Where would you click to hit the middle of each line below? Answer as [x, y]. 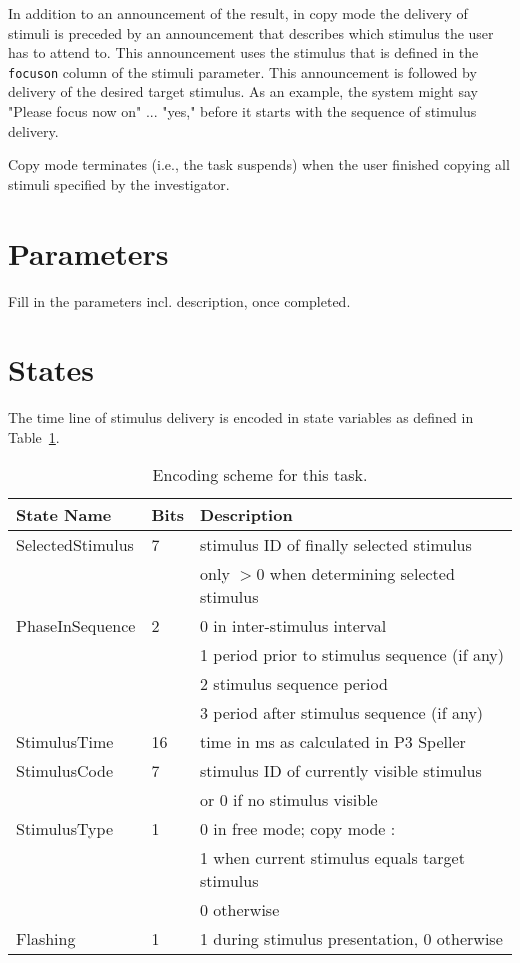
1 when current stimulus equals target [332, 858]
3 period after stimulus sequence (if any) [342, 713]
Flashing [46, 939]
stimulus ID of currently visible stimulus [341, 771]
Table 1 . [34, 436]
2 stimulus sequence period [294, 684]
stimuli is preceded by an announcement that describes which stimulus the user [251, 32]
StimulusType [64, 829]
